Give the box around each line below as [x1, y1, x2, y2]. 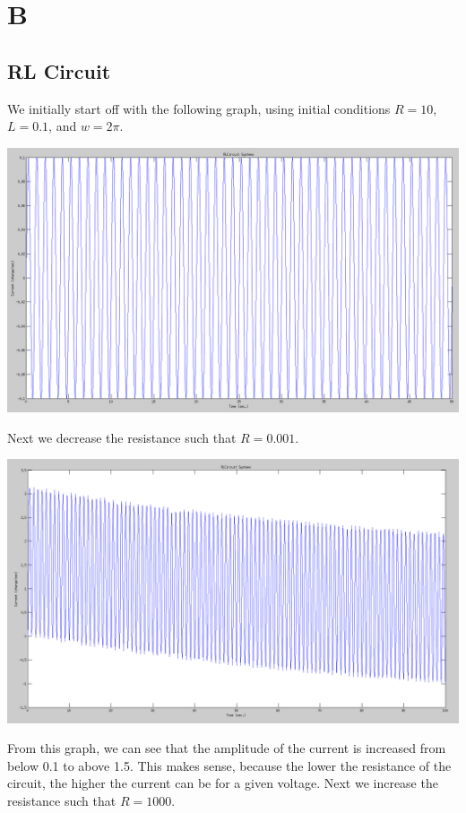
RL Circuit [7, 56, 111, 84]
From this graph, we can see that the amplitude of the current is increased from [7, 739, 446, 757]
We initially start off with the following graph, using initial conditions [7, 99, 391, 117]
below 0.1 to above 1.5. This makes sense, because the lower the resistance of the [7, 756, 452, 774]
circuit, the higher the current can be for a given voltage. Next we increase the [7, 774, 438, 792]
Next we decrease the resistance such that [7, 428, 237, 446]
